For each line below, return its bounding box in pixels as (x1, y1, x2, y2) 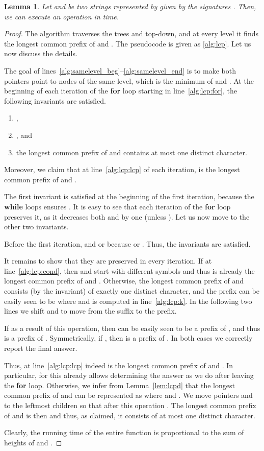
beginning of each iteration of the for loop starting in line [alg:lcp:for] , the (4, 85, 237, 96)
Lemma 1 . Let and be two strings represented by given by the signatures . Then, (4, 1, 256, 11)
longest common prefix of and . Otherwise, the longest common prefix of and (4, 275, 244, 286)
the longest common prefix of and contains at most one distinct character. (16, 147, 247, 157)
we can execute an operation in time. (4, 11, 119, 21)
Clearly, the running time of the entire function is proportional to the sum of (4, 427, 244, 438)
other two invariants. (4, 221, 69, 232)
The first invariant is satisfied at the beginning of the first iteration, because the (4, 191, 254, 202)
